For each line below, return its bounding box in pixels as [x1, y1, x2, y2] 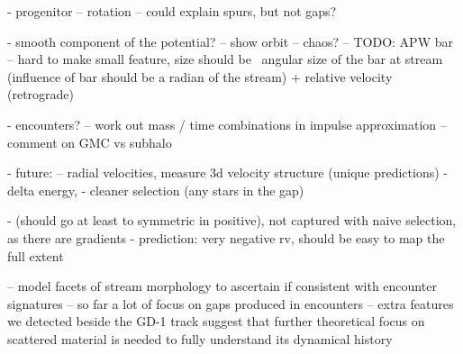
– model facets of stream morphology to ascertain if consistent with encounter [7, 277, 437, 295]
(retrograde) [7, 85, 75, 104]
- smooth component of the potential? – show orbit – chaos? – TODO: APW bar [7, 32, 453, 50]
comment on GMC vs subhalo [7, 132, 172, 151]
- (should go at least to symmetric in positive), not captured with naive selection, [7, 211, 457, 230]
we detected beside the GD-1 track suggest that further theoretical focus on [7, 312, 425, 331]
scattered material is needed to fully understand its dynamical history [7, 329, 393, 348]
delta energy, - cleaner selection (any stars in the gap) [7, 180, 304, 199]
